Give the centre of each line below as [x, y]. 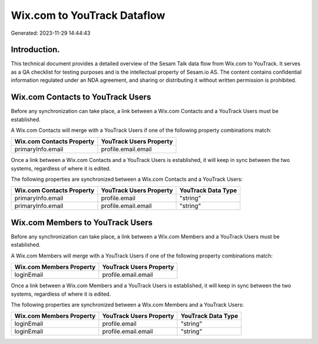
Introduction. [35, 50]
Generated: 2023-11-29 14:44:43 [51, 33]
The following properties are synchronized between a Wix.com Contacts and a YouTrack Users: [127, 179]
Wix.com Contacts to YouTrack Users [81, 97]
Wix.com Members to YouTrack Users [82, 222]
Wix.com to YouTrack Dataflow [88, 15]
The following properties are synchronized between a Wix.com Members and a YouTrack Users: [127, 305]
